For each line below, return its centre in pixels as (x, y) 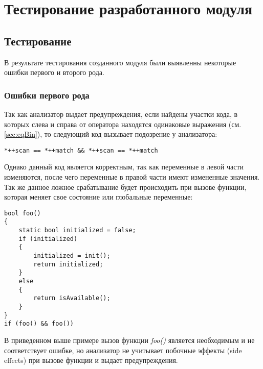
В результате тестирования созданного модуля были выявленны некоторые (120, 62)
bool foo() (23, 213)
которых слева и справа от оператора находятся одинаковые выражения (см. (123, 124)
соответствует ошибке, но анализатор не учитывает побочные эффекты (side (123, 350)
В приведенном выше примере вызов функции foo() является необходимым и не (129, 340)
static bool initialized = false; (77, 230)
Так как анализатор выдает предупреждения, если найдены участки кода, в (121, 114)
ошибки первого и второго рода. (54, 72)
